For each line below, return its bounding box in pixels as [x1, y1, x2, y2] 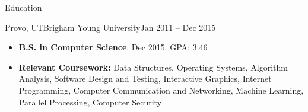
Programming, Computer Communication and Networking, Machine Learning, [18, 84, 304, 96]
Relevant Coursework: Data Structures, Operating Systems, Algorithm [18, 60, 288, 73]
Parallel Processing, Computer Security [18, 95, 162, 108]
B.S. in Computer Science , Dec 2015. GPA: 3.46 [18, 41, 208, 53]
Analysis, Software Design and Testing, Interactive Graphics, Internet [18, 72, 272, 85]
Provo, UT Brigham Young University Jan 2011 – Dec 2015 [5, 21, 216, 33]
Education [5, 1, 42, 13]
